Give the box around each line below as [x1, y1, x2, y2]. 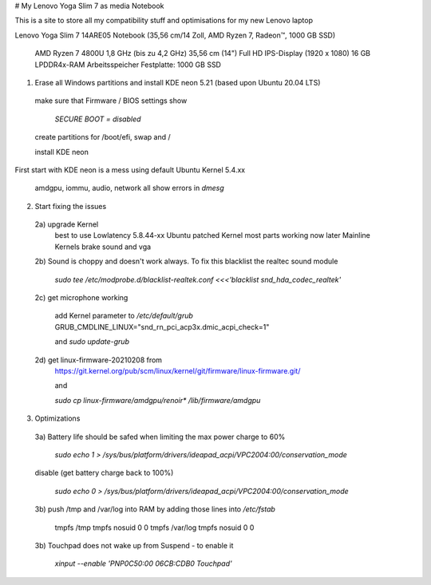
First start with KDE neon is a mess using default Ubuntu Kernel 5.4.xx [14, 164, 246, 175]
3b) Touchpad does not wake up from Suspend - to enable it [34, 540, 234, 550]
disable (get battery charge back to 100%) [34, 468, 174, 478]
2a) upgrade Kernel [34, 219, 99, 229]
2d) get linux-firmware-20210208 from [34, 355, 163, 365]
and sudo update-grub [54, 337, 129, 346]
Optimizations [34, 413, 81, 423]
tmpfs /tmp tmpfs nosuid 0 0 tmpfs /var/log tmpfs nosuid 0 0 [54, 523, 255, 532]
